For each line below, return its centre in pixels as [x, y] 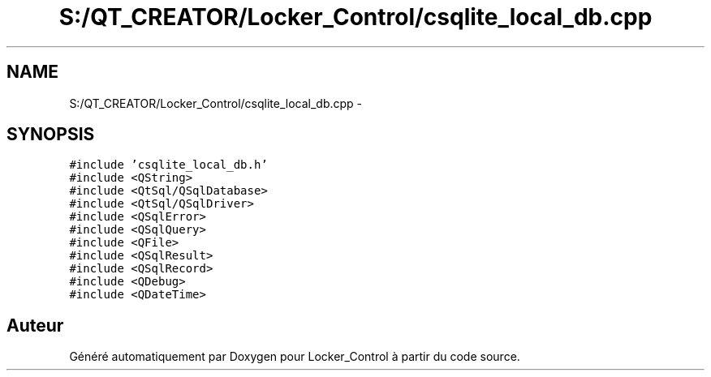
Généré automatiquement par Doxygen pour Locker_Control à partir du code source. [295, 357]
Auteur [35, 325]
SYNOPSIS [51, 135]
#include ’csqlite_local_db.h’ [168, 165]
